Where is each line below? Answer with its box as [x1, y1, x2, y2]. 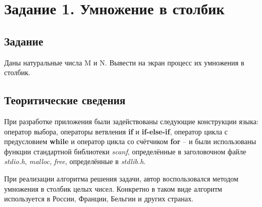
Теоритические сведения [4, 92, 126, 108]
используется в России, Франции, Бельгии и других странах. [4, 193, 194, 204]
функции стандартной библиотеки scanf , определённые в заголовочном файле [4, 146, 247, 156]
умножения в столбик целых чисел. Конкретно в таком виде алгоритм [4, 183, 223, 194]
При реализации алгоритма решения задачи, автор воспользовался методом [4, 173, 238, 183]
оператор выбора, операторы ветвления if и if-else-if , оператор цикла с [4, 126, 228, 136]
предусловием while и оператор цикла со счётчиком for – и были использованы [4, 136, 256, 147]
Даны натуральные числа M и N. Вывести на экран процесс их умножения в [4, 57, 245, 67]
